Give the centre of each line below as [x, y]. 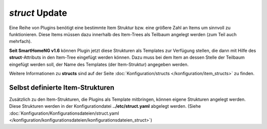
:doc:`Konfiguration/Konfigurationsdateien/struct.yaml [64, 113]
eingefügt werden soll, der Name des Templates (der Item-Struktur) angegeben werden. [99, 64]
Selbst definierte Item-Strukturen [62, 87]
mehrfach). [21, 42]
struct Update [38, 13]
